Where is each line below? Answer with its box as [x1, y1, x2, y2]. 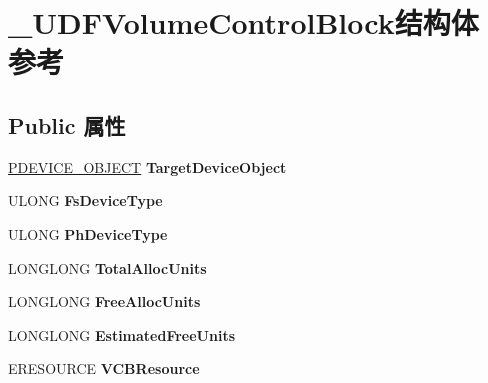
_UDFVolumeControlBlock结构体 [8, 2, 479, 43]
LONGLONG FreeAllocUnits [8, 291, 201, 312]
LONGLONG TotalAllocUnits [8, 257, 207, 278]
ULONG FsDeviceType [8, 190, 163, 211]
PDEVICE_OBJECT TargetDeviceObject [8, 156, 287, 177]
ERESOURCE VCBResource [8, 358, 200, 379]
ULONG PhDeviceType [8, 223, 168, 244]
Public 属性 [8, 109, 126, 140]
